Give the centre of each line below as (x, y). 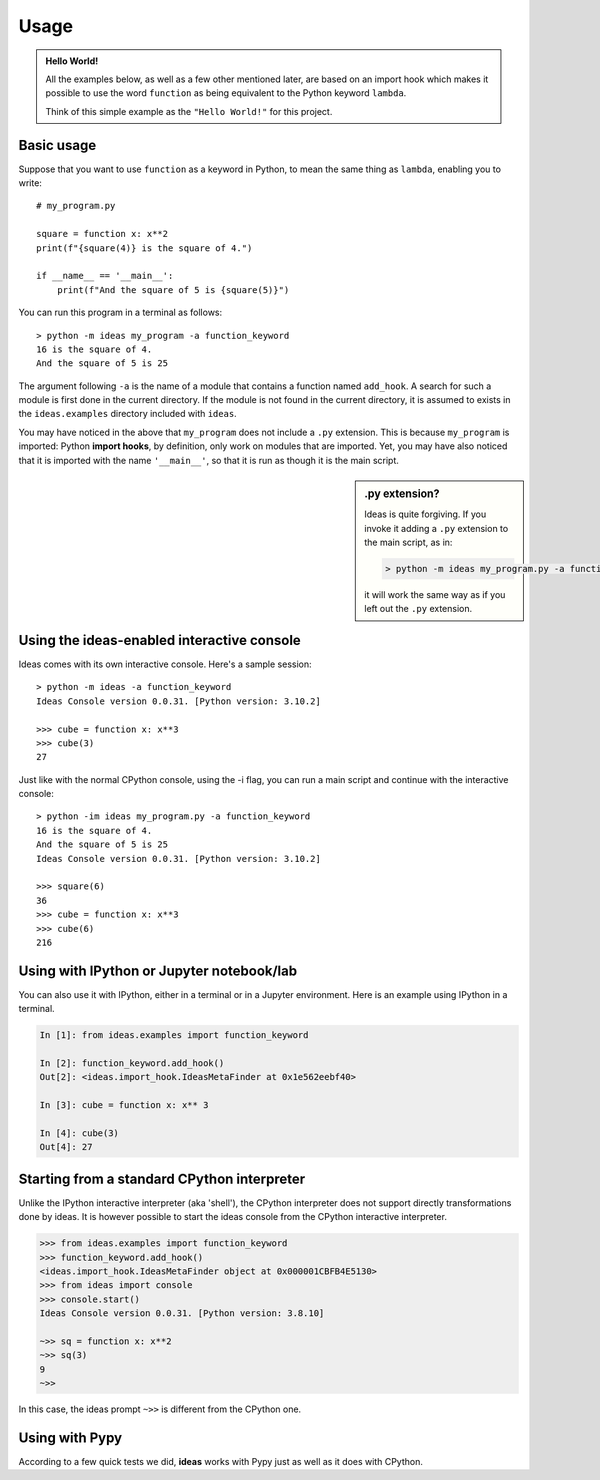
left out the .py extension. (418, 609)
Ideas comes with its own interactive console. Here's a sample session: (165, 664)
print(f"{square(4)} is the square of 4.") (144, 248)
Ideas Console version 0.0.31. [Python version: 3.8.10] (182, 1313)
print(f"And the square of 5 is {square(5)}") (173, 289)
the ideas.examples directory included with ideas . (127, 414)
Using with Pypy (70, 1437)
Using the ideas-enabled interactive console (160, 640)
